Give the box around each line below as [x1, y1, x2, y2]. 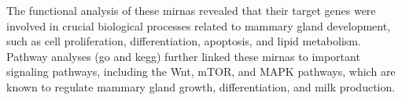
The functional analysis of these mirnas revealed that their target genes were [6, 2, 376, 18]
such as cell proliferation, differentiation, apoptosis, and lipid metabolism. [6, 33, 361, 49]
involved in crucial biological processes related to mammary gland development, [6, 17, 391, 34]
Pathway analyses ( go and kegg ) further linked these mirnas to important [6, 48, 360, 64]
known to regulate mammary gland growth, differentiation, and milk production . [6, 78, 396, 95]
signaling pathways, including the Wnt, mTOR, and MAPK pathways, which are [6, 63, 396, 80]
